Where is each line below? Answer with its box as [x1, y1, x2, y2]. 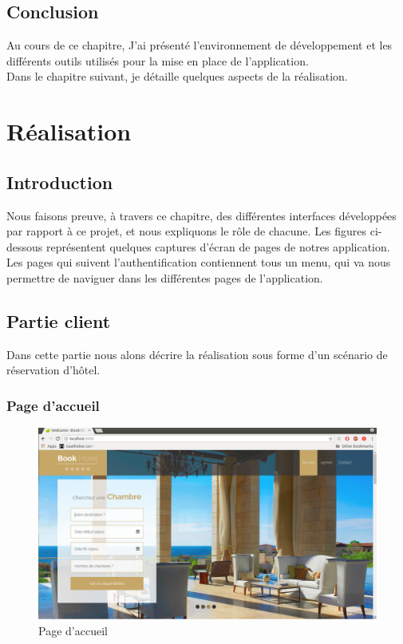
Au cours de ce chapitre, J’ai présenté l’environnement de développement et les [6, 37, 393, 53]
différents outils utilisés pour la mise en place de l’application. [6, 52, 309, 69]
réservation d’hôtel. [6, 362, 101, 378]
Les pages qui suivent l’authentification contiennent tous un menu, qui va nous [6, 254, 391, 271]
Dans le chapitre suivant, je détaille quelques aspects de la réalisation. [6, 68, 348, 85]
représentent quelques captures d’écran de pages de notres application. [45, 238, 390, 255]
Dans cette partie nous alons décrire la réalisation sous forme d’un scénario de [6, 346, 388, 362]
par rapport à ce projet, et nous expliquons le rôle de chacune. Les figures [6, 223, 367, 239]
